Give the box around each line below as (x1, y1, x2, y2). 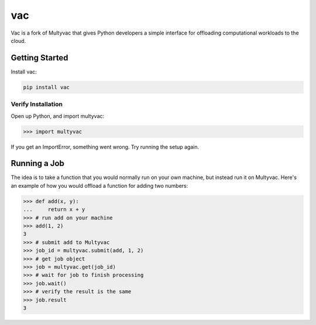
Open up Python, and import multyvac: (11, 112, 105, 120)
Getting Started (11, 53, 68, 63)
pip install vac (23, 84, 70, 90)
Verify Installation (11, 100, 63, 109)
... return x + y (23, 206, 85, 213)
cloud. (11, 37, 26, 44)
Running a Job (11, 158, 64, 168)
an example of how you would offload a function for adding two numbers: (11, 182, 188, 189)
